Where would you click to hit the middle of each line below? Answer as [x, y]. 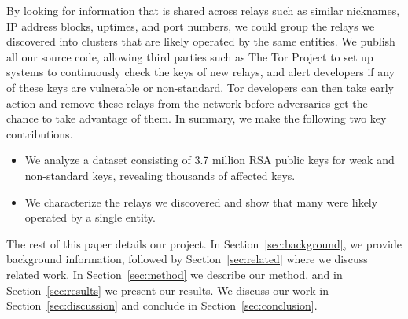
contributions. [40, 133]
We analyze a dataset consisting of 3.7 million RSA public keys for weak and [210, 160]
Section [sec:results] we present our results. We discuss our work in [168, 290]
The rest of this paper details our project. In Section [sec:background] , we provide [204, 243]
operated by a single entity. [90, 217]
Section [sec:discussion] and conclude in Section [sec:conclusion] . [162, 305]
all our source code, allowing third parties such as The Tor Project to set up [190, 56]
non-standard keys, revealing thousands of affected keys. [160, 175]
